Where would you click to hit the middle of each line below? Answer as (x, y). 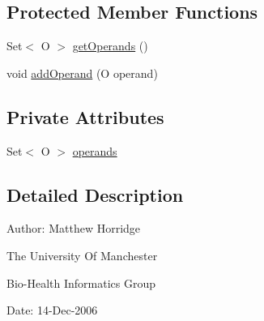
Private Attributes (85, 116)
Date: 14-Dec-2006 (52, 310)
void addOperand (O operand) (82, 73)
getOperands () (110, 46)
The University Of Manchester (82, 255)
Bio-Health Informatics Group (81, 282)
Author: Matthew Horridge (74, 228)
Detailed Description (95, 194)
